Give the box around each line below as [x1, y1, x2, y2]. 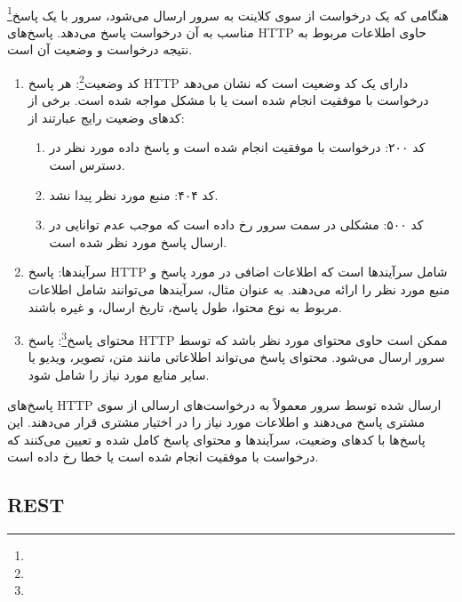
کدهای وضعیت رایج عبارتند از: [28, 108, 185, 126]
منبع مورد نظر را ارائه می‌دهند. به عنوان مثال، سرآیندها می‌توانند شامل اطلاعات [28, 280, 450, 299]
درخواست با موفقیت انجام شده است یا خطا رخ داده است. [7, 447, 319, 466]
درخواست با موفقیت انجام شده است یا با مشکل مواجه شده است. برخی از [28, 91, 429, 109]
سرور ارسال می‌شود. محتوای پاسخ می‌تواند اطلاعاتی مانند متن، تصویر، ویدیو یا [28, 348, 445, 366]
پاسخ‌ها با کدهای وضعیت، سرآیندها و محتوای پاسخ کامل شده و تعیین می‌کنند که [7, 429, 426, 448]
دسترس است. [49, 156, 125, 174]
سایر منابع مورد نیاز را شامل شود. [28, 365, 210, 384]
